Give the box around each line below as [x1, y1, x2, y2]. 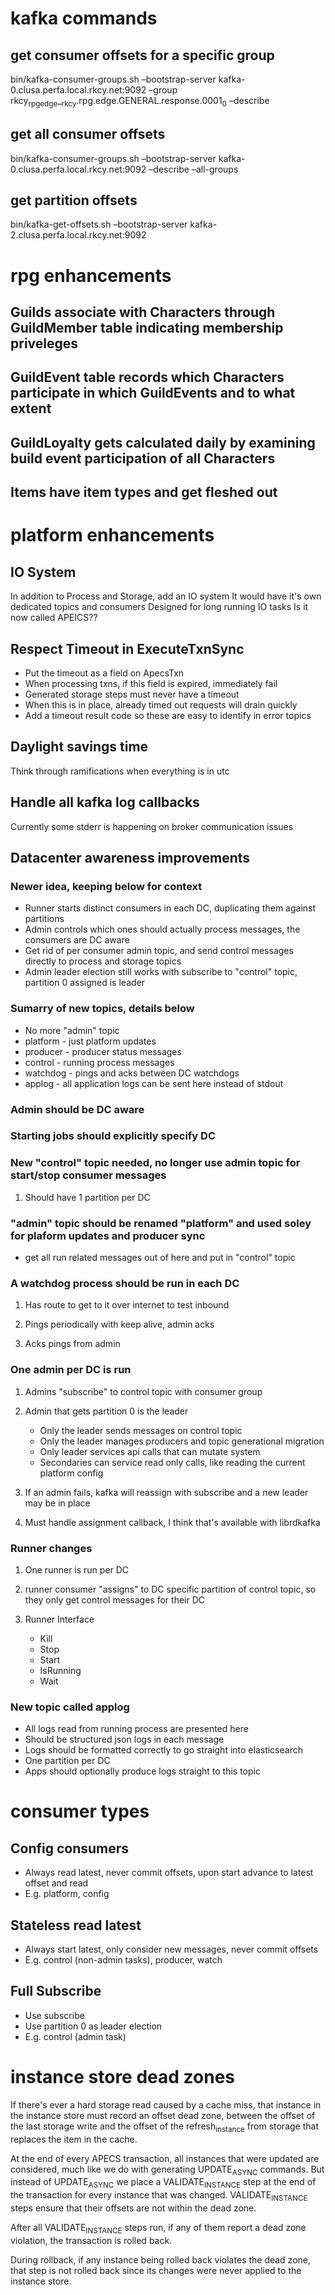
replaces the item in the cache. [10, 2133, 138, 2145]
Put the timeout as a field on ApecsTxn [24, 667, 185, 679]
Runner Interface [24, 1613, 95, 1625]
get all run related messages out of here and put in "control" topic [24, 1252, 296, 1264]
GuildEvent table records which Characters [10, 369, 285, 386]
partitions [24, 913, 65, 925]
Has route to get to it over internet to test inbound [24, 1299, 230, 1311]
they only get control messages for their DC [24, 1593, 206, 1606]
